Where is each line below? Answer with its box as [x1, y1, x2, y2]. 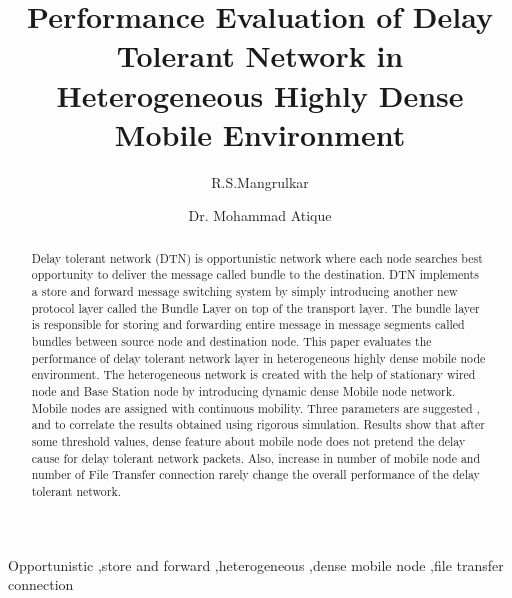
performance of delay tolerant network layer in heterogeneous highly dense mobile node [31, 349, 486, 366]
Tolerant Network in [116, 35, 404, 76]
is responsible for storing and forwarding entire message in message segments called [31, 316, 465, 333]
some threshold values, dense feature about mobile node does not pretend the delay [31, 432, 466, 449]
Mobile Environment [114, 113, 406, 154]
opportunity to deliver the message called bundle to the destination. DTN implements [31, 266, 479, 283]
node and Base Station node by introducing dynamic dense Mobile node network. [31, 382, 456, 399]
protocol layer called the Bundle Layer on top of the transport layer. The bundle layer [31, 299, 480, 316]
